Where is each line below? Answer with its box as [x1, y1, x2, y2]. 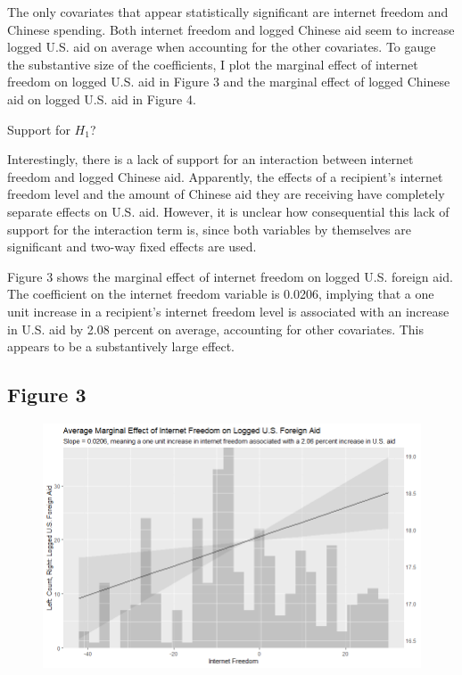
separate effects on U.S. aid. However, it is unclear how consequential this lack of [7, 202, 450, 220]
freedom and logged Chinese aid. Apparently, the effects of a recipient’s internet [7, 167, 443, 185]
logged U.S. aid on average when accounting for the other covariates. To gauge [7, 37, 436, 56]
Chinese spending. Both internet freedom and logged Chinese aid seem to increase [7, 20, 455, 38]
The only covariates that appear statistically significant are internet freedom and [7, 3, 449, 21]
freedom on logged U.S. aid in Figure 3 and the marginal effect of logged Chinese [7, 72, 450, 91]
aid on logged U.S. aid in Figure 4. [7, 89, 196, 108]
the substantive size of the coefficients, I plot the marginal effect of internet [7, 54, 418, 73]
